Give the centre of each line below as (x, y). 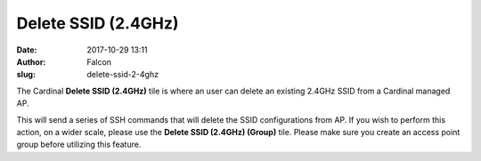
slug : (26, 75)
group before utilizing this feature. (79, 145)
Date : (27, 50)
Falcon (99, 61)
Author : (31, 61)
